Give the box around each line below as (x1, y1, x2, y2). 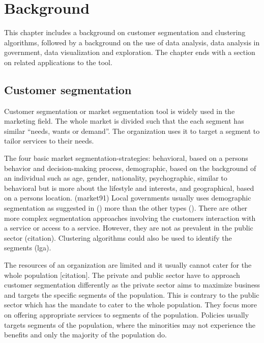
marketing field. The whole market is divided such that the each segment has (4, 116, 244, 126)
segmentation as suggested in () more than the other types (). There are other (4, 203, 248, 213)
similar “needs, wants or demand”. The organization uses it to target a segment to (4, 125, 260, 136)
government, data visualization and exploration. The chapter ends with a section (4, 47, 255, 58)
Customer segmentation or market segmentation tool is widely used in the (4, 105, 235, 116)
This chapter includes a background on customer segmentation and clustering (4, 27, 246, 38)
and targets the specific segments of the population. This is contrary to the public (4, 289, 259, 300)
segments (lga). (4, 242, 51, 253)
